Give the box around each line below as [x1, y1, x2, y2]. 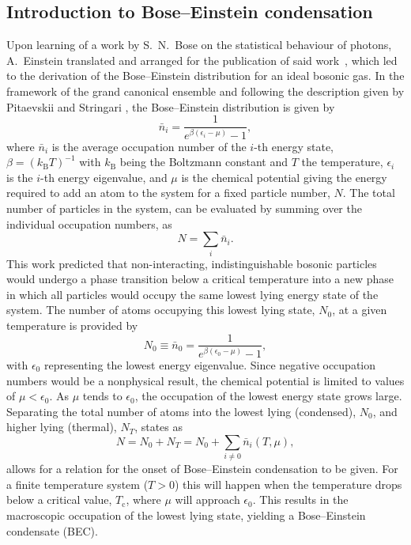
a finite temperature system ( [6, 475, 149, 492]
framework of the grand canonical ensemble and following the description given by [6, 82, 405, 99]
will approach [175, 491, 240, 508]
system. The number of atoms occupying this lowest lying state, [6, 301, 315, 318]
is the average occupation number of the [51, 138, 247, 154]
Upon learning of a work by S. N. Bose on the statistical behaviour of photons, [6, 36, 392, 53]
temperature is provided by [6, 316, 138, 333]
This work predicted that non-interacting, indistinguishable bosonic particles [6, 255, 377, 271]
